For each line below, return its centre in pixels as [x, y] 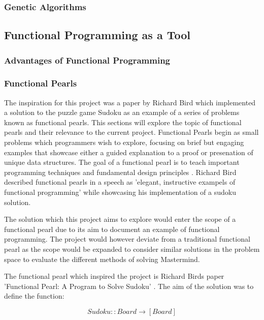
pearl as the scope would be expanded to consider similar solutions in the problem [132, 249]
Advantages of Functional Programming [87, 60]
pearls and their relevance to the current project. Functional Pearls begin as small [131, 132]
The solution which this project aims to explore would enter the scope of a [120, 219]
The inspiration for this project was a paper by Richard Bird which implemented [130, 102]
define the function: [34, 296]
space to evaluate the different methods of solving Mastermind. [102, 259]
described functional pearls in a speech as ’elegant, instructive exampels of [120, 182]
